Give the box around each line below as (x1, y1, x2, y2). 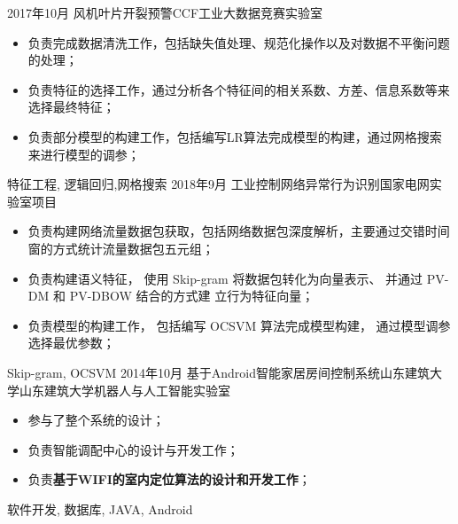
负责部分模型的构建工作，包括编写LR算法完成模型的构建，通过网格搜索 (27, 127, 442, 145)
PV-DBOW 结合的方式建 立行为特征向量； (69, 286, 314, 305)
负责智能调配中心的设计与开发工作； (27, 440, 239, 458)
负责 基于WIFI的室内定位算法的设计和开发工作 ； (27, 470, 311, 489)
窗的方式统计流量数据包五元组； (27, 239, 214, 257)
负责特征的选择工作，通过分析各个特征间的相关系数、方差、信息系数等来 (27, 80, 450, 98)
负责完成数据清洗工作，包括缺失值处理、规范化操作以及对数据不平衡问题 (27, 33, 450, 51)
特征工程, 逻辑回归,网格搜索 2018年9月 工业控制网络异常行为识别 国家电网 (7, 175, 430, 193)
